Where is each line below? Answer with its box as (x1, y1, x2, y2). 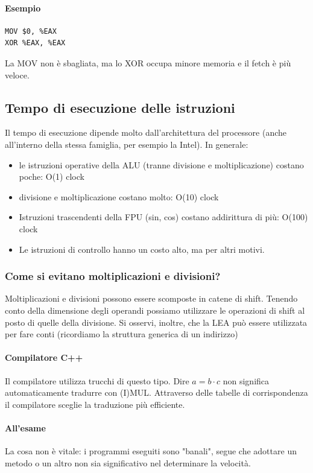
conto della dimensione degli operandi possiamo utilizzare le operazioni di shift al (5, 303, 305, 316)
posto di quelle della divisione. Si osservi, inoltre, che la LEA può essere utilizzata (5, 316, 308, 328)
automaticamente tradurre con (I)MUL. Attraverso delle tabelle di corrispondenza (5, 386, 308, 399)
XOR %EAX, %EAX (5, 39, 66, 48)
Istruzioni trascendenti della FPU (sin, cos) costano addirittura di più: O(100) (19, 211, 308, 223)
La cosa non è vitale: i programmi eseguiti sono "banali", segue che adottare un (5, 445, 297, 457)
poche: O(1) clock (19, 170, 84, 183)
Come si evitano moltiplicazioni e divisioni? (5, 268, 221, 284)
